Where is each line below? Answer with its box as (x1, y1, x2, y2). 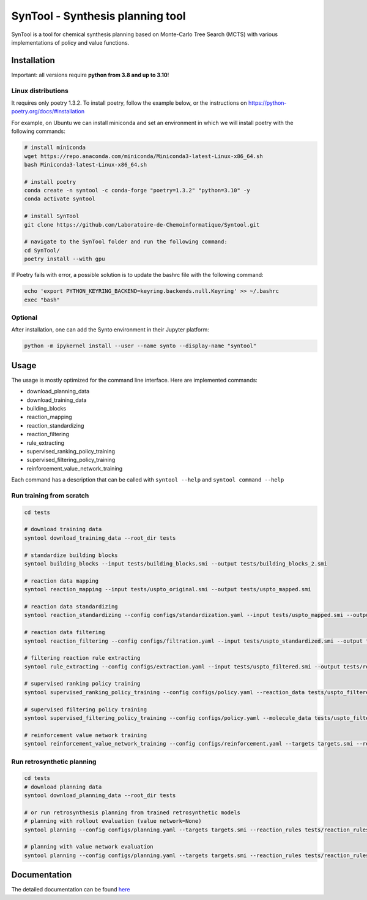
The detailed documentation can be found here (11, 886, 130, 893)
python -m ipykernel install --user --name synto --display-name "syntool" (24, 342, 257, 349)
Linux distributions (11, 86, 69, 95)
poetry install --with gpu (24, 255, 105, 263)
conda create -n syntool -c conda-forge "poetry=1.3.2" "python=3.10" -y (24, 187, 250, 194)
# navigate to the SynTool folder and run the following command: (24, 238, 228, 245)
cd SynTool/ (24, 247, 61, 254)
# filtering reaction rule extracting (24, 654, 141, 662)
